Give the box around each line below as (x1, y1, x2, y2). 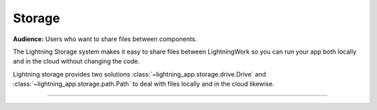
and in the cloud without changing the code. (13, 57, 140, 65)
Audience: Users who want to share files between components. (13, 35, 198, 43)
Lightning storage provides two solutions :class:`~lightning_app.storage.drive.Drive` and (13, 70, 267, 78)
